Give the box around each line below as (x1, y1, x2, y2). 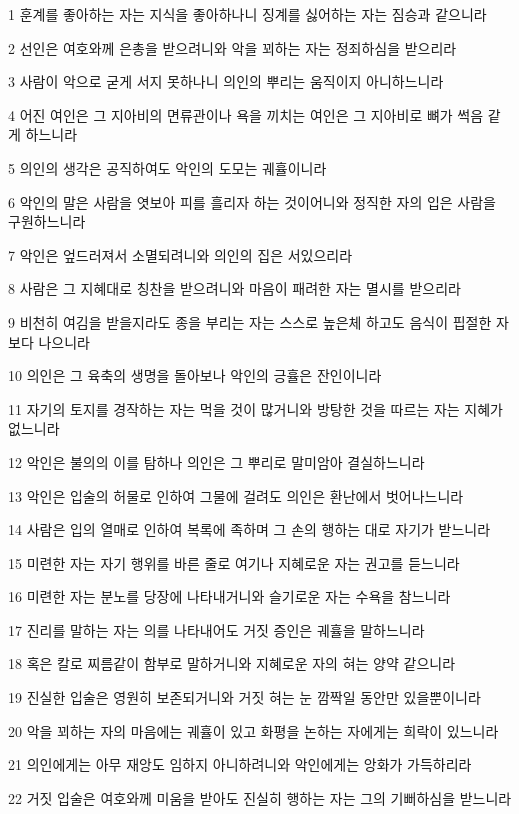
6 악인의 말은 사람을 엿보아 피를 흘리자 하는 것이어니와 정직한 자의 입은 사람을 (8, 191, 496, 212)
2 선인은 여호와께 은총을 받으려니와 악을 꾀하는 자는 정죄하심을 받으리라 (8, 37, 457, 58)
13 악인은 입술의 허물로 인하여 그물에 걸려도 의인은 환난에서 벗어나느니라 (8, 485, 464, 506)
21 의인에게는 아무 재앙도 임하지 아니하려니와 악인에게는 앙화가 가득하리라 (8, 754, 472, 775)
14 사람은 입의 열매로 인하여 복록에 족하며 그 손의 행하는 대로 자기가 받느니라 (8, 519, 491, 540)
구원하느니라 (8, 211, 86, 232)
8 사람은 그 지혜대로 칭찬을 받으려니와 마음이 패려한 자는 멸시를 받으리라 (8, 278, 461, 299)
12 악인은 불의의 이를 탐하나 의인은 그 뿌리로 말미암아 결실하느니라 (8, 451, 425, 472)
